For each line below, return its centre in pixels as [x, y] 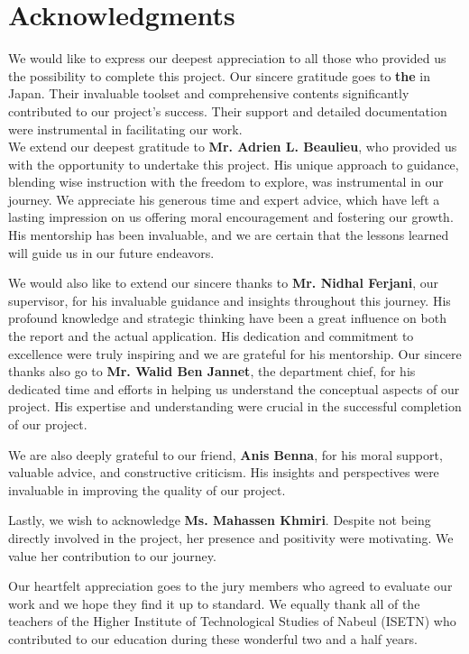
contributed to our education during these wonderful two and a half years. [213, 638]
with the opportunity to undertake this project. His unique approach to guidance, [234, 164]
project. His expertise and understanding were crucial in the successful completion [235, 406]
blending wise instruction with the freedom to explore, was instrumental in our [226, 182]
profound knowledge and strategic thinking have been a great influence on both [227, 318]
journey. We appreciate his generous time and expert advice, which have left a [224, 199]
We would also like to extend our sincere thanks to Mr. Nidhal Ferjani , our [224, 283]
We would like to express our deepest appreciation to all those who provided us [227, 58]
